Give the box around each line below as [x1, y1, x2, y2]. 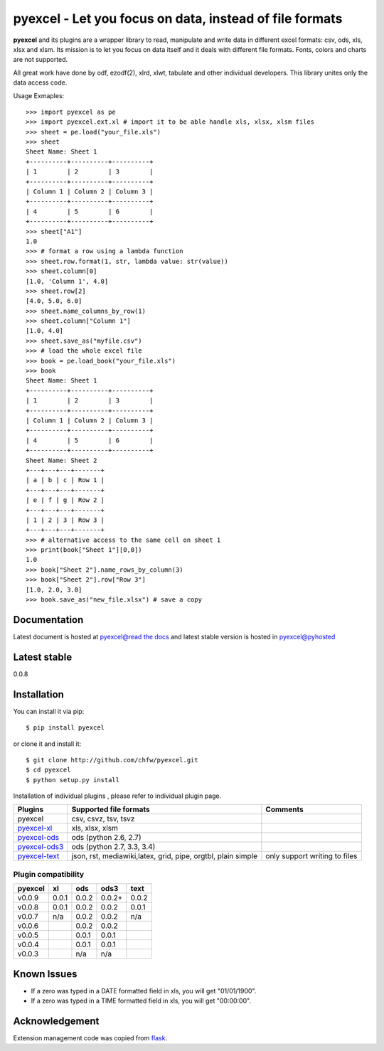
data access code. [13, 78, 68, 87]
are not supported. [13, 55, 68, 64]
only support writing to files [265, 851, 358, 861]
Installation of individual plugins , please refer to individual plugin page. [13, 791, 222, 800]
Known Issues [13, 968, 78, 980]
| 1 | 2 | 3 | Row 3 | [26, 516, 105, 524]
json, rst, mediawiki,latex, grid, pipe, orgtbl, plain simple [71, 851, 258, 861]
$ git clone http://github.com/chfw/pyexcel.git [26, 756, 198, 764]
